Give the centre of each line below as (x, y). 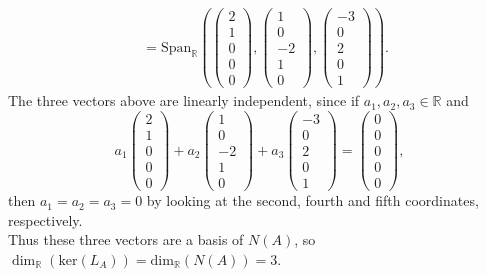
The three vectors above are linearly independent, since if (184, 100)
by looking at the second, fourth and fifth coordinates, (312, 200)
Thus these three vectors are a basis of (126, 239)
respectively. (45, 219)
